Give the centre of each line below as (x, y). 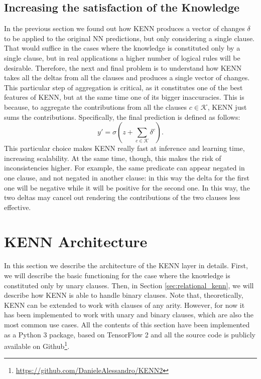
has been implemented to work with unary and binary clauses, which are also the (129, 315)
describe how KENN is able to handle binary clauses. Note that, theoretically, (124, 295)
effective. (18, 207)
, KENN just (227, 107)
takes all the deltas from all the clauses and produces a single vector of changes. (127, 77)
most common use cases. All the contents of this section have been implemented (127, 324)
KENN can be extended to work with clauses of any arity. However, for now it (124, 305)
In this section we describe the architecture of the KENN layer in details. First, (126, 265)
